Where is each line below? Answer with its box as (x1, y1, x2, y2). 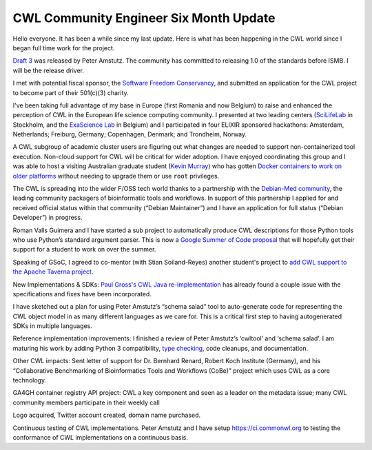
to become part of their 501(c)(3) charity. (12, 88, 129, 96)
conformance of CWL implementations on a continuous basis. (12, 433, 189, 441)
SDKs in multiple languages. (12, 322, 93, 330)
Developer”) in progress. (12, 214, 83, 222)
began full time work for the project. (12, 43, 115, 52)
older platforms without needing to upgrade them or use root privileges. (12, 172, 220, 180)
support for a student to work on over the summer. (12, 245, 156, 254)
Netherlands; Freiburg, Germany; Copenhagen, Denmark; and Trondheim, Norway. (12, 130, 247, 139)
